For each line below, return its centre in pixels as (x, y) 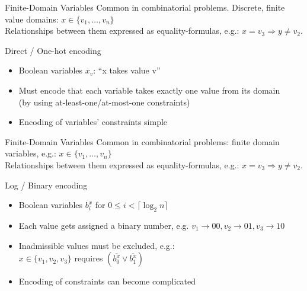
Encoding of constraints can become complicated (107, 281)
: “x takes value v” (127, 70)
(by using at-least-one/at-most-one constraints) (104, 102)
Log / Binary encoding (46, 185)
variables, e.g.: (31, 153)
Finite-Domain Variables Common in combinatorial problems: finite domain (142, 141)
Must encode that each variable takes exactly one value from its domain (149, 90)
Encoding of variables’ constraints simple (93, 122)
